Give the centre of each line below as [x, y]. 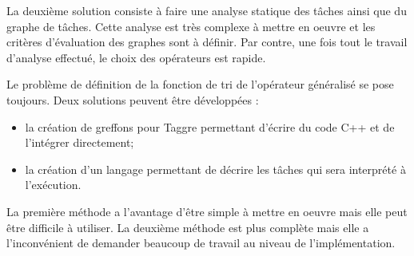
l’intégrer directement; [80, 142]
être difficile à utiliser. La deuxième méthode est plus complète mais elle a [188, 227]
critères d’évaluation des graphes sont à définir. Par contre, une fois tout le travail [207, 42]
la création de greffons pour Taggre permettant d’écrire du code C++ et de [210, 126]
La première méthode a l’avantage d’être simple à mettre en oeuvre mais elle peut [207, 211]
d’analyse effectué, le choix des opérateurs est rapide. [136, 57]
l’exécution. [53, 185]
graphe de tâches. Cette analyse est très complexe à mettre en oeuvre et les [191, 26]
